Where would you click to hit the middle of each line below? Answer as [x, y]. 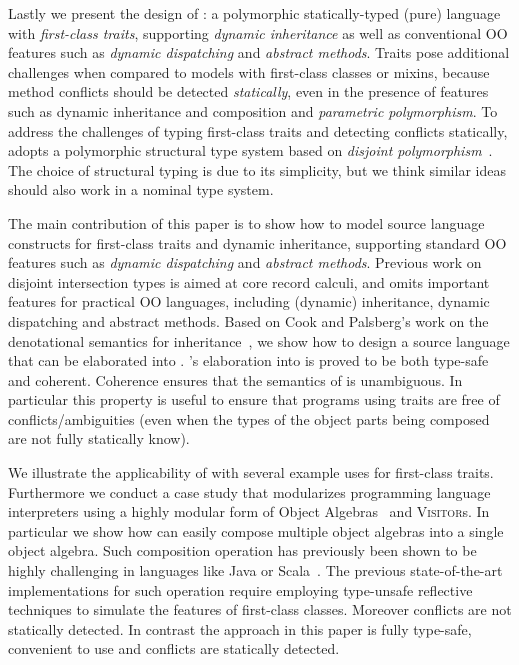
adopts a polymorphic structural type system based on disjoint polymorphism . [250, 150]
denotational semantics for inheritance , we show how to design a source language [259, 340]
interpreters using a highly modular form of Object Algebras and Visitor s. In [249, 511]
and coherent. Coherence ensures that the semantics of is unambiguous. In [235, 379]
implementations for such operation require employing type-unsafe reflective [240, 589]
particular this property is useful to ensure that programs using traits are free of [254, 399]
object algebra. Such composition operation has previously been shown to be [242, 550]
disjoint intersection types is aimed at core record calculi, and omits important [249, 281]
